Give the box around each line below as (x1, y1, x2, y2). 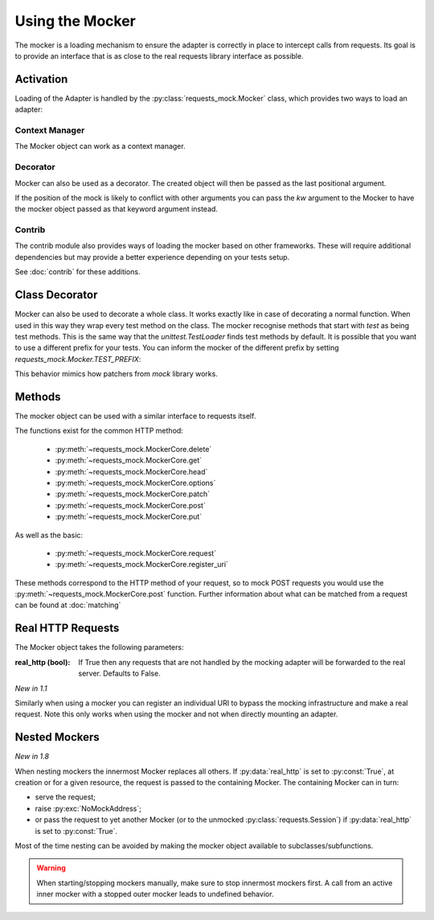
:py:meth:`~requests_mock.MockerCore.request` (55, 548, 217, 558)
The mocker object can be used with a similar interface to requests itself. (14, 411, 256, 421)
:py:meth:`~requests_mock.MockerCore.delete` (55, 444, 212, 454)
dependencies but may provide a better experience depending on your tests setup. (14, 252, 290, 261)
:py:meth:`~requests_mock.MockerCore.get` (55, 455, 203, 466)
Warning (36, 863, 66, 873)
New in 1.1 (14, 684, 47, 693)
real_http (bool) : (14, 657, 71, 667)
